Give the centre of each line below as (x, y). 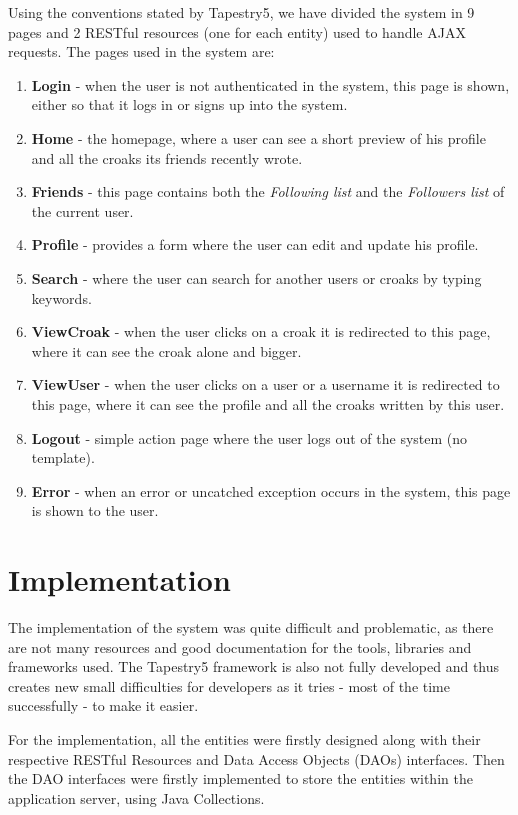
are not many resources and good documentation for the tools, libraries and (240, 646)
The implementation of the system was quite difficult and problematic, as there (251, 627)
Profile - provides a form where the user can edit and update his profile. (255, 244)
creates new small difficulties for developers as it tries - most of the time (229, 685)
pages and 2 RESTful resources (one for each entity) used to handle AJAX (237, 31)
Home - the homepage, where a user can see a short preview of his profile (258, 137)
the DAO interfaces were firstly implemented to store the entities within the (240, 778)
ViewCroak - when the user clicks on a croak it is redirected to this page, (261, 331)
